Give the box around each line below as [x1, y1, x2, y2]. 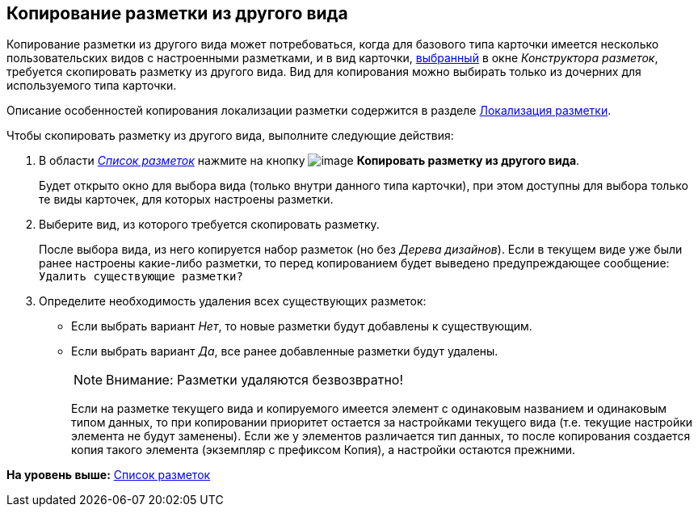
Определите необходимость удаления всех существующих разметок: [39, 294, 427, 309]
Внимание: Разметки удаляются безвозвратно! [106, 372, 403, 389]
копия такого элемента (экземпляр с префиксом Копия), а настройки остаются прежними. [71, 443, 576, 457]
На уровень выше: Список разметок [6, 468, 211, 482]
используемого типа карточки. [6, 78, 177, 93]
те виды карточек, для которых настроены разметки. [39, 192, 334, 207]
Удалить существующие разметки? [39, 270, 243, 284]
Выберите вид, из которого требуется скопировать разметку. [39, 217, 380, 232]
